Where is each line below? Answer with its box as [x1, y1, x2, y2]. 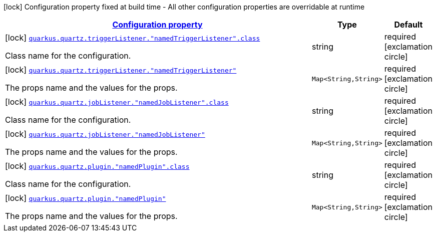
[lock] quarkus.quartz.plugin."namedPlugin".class [5, 161, 190, 171]
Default [394, 20, 423, 30]
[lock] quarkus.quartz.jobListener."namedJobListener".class [5, 97, 229, 107]
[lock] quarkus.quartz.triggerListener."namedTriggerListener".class [5, 33, 260, 43]
